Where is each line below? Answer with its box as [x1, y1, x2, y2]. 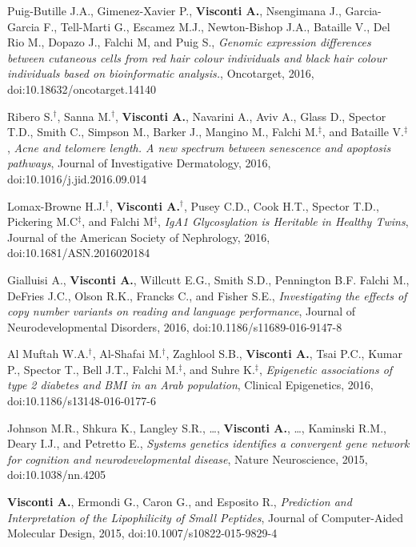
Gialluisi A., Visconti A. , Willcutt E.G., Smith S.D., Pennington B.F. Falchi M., [7, 271, 410, 288]
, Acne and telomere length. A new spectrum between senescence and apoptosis [7, 139, 391, 155]
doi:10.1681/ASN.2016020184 [7, 244, 150, 261]
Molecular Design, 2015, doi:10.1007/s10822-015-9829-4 [7, 525, 278, 541]
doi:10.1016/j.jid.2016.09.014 [7, 170, 147, 187]
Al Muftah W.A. [7, 345, 89, 362]
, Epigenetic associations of [258, 360, 393, 377]
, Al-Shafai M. [92, 345, 162, 362]
